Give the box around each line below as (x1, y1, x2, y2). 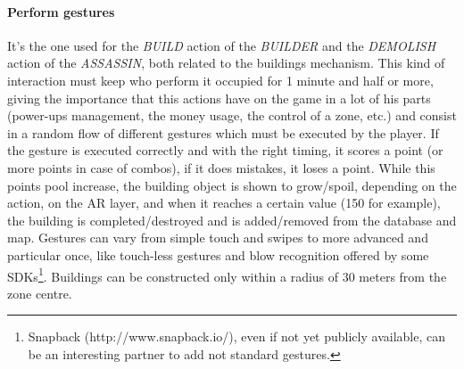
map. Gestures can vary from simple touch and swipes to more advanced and (7, 228, 428, 247)
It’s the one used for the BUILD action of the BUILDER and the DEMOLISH (7, 36, 436, 54)
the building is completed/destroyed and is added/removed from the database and (7, 210, 457, 229)
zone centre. (7, 283, 72, 302)
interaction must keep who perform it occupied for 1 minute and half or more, (7, 70, 434, 89)
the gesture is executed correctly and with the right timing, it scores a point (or (7, 141, 443, 160)
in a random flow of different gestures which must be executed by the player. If (7, 123, 439, 142)
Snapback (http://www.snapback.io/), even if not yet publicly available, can (28, 327, 445, 346)
